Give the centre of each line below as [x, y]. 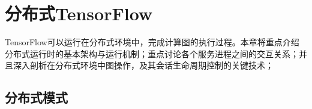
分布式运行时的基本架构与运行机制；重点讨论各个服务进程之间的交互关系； [152, 53]
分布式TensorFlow [79, 13]
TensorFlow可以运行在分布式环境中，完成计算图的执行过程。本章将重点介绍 [152, 42]
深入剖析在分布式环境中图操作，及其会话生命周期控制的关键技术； [143, 65]
